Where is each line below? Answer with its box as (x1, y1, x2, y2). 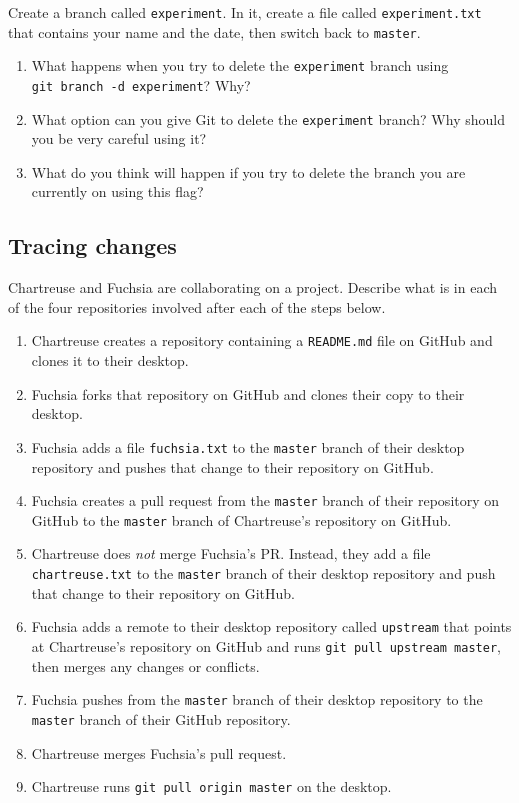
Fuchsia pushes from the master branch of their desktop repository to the (31, 689, 483, 710)
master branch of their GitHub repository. (31, 708, 291, 729)
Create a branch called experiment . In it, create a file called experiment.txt (8, 2, 482, 22)
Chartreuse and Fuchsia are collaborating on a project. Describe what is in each (8, 277, 497, 298)
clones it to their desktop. (31, 350, 189, 371)
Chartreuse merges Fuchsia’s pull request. (31, 742, 287, 763)
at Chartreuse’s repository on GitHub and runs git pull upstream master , (31, 635, 501, 656)
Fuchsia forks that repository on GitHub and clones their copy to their (31, 383, 465, 404)
